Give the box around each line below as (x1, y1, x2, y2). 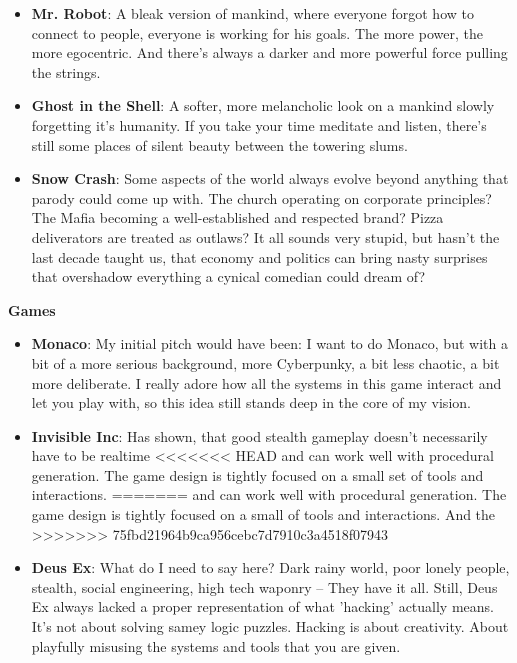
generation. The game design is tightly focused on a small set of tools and (31, 464, 484, 485)
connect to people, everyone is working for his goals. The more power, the (31, 22, 483, 43)
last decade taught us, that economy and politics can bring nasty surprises (31, 246, 488, 267)
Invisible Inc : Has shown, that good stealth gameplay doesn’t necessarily (31, 425, 488, 446)
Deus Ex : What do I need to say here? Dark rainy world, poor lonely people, (31, 557, 510, 578)
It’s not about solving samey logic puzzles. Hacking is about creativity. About (31, 616, 509, 637)
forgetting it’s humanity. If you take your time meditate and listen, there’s (31, 114, 487, 135)
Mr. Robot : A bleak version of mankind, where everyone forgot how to (31, 3, 474, 23)
